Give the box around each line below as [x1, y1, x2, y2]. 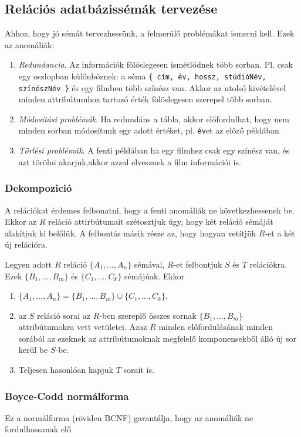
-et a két [265, 226, 295, 239]
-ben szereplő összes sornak [99, 309, 197, 321]
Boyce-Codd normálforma [5, 388, 129, 403]
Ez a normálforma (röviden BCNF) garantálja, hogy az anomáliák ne [5, 411, 253, 423]
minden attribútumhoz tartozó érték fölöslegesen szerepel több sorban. [18, 93, 272, 105]
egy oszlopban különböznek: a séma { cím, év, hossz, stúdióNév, [18, 69, 266, 82]
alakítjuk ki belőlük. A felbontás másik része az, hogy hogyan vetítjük [5, 226, 256, 239]
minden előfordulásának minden [158, 321, 273, 333]
